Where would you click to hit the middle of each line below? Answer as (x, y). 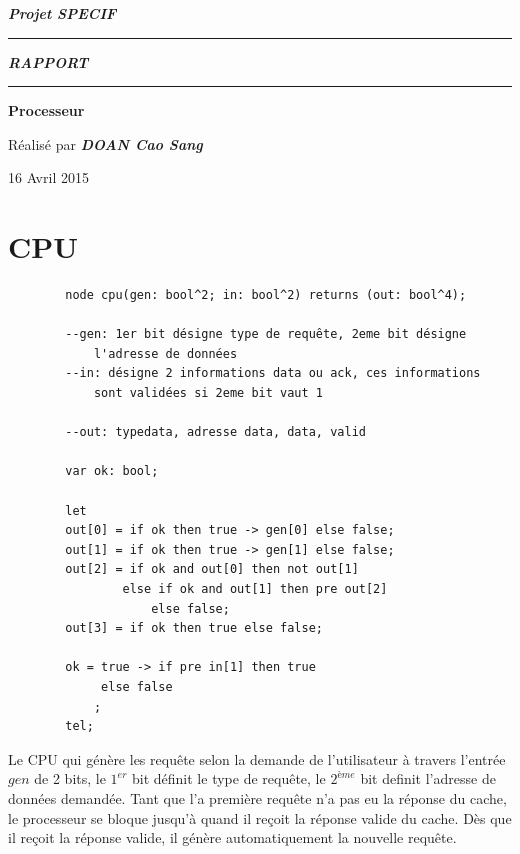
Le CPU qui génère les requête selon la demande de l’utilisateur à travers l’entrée (257, 758)
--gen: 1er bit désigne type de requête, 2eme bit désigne (266, 334)
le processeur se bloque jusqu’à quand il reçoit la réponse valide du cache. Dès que (260, 817)
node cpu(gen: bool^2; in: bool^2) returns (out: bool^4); (266, 295)
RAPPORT (48, 61)
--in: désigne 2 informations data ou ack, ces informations (273, 373)
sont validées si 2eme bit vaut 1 (208, 393)
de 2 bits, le (70, 778)
